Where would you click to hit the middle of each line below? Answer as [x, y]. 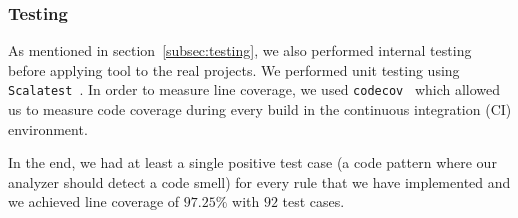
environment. [48, 128]
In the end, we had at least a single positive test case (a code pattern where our [252, 162]
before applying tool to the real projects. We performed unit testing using [234, 69]
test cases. [313, 201]
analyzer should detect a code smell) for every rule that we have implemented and [259, 181]
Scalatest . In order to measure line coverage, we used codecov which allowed [254, 89]
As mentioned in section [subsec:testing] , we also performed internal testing [240, 50]
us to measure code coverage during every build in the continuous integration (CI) [260, 109]
